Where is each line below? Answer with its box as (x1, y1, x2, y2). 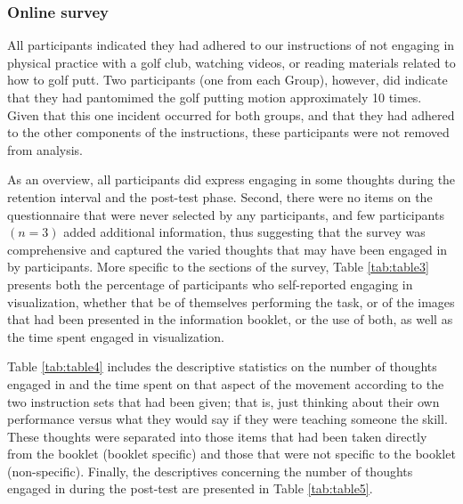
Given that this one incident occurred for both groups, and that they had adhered (7, 105, 455, 124)
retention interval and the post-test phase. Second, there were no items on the (7, 187, 433, 206)
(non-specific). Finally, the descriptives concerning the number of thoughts (7, 461, 413, 480)
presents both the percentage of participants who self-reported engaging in (7, 274, 413, 293)
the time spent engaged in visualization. (7, 327, 224, 345)
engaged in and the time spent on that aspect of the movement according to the (7, 374, 444, 393)
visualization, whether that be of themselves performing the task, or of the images (7, 292, 455, 311)
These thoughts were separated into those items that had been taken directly (7, 427, 427, 445)
